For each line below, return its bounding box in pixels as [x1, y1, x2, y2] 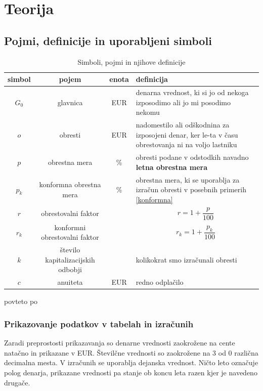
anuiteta [57, 277, 83, 287]
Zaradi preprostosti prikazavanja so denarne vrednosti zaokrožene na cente [4, 337, 235, 348]
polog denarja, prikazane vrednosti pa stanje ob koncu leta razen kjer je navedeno [4, 367, 257, 378]
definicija [136, 74, 168, 84]
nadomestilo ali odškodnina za [136, 119, 230, 130]
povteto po [4, 296, 38, 307]
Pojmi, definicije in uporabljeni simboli [4, 32, 212, 48]
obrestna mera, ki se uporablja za [136, 174, 240, 185]
